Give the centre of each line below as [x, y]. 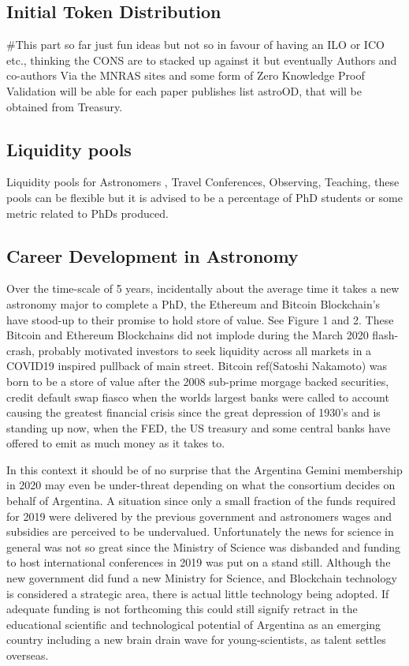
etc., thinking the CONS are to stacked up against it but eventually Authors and [202, 60]
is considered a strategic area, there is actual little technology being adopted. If [198, 593]
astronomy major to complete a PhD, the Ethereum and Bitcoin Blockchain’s [193, 303]
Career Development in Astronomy [152, 255]
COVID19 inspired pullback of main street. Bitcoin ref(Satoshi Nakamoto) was [197, 366]
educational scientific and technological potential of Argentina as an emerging [194, 624]
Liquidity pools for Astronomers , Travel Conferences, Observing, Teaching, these [203, 182]
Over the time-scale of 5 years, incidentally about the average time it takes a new [203, 288]
